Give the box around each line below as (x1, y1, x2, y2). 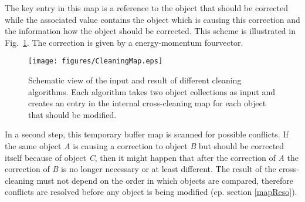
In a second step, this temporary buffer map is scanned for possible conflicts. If (5, 128, 289, 140)
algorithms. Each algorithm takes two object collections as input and (28, 85, 275, 97)
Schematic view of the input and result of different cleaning (28, 74, 242, 86)
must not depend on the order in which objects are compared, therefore (36, 174, 293, 186)
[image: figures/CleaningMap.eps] (28, 57, 163, 66)
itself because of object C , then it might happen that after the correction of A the (5, 151, 299, 163)
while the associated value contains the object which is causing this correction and (5, 13, 300, 25)
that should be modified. (28, 108, 117, 120)
